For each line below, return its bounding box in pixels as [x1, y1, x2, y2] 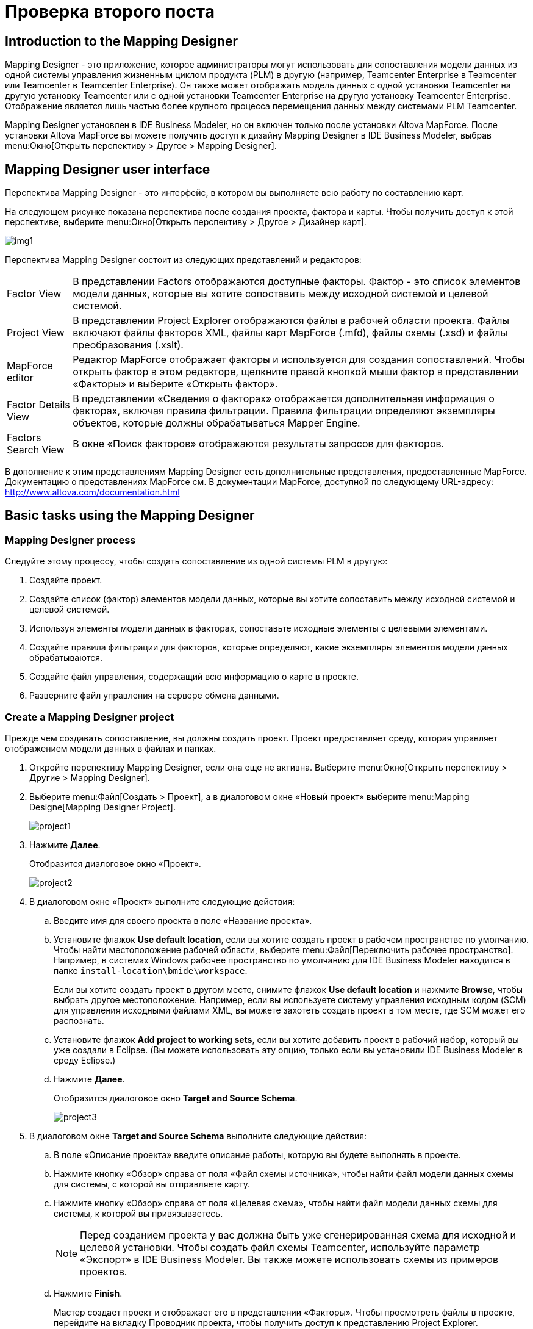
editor [7, 372, 34, 384]
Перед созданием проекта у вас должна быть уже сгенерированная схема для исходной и [80, 1228, 517, 1241]
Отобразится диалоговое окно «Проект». [29, 858, 201, 869]
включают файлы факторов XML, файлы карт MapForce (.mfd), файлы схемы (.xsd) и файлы [73, 326, 508, 339]
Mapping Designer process [5, 533, 136, 546]
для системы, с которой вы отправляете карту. [54, 1178, 250, 1189]
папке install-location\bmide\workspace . [54, 965, 248, 976]
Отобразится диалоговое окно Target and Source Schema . [54, 1092, 298, 1103]
